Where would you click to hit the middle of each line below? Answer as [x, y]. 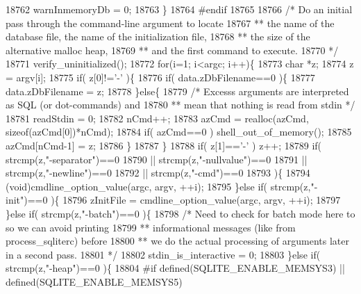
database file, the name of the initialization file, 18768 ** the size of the [158, 36]
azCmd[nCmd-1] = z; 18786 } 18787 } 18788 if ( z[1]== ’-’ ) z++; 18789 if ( [164, 145]
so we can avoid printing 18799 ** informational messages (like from [151, 227]
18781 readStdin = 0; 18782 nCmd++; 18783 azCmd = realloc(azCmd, [157, 118]
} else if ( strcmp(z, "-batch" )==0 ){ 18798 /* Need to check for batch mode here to [180, 213]
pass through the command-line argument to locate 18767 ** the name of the [170, 23]
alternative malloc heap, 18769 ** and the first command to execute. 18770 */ [172, 50]
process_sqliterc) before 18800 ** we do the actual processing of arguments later [177, 241]
